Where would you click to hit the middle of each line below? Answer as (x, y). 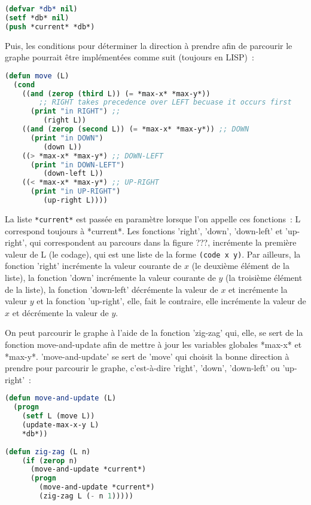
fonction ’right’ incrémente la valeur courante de (93, 266)
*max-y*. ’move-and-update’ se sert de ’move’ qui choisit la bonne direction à (147, 356)
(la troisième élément (264, 278)
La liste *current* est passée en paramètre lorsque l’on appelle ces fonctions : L (153, 218)
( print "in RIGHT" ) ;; (75, 111)
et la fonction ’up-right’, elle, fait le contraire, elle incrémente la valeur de (171, 301)
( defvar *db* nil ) (41, 9)
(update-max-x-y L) (60, 425)
